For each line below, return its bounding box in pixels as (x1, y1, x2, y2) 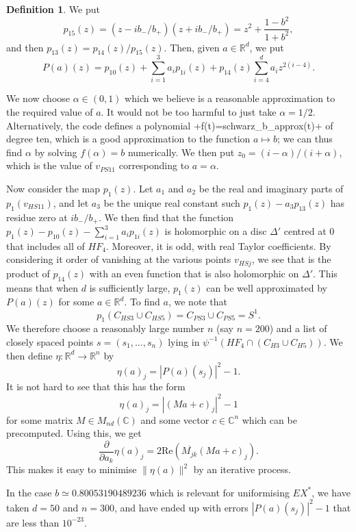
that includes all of (6, 238, 85, 253)
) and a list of (269, 321, 327, 335)
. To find (124, 294, 160, 309)
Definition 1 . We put (6, 2, 100, 16)
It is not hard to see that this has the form (6, 379, 186, 394)
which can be (242, 412, 297, 427)
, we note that (168, 294, 227, 309)
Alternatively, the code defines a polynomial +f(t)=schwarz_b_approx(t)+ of (6, 118, 333, 132)
